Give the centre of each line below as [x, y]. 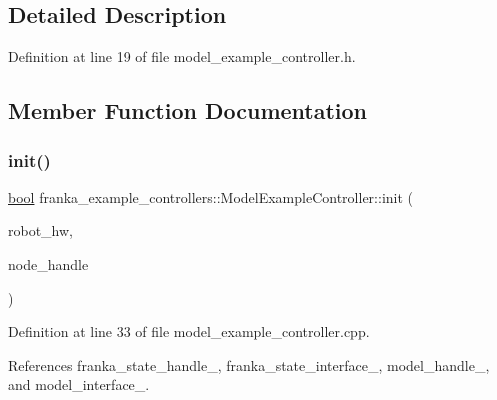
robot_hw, [41, 230]
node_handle [48, 263]
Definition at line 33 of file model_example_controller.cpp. [189, 331]
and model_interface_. [79, 384]
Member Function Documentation [188, 110]
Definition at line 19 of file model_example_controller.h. [182, 56]
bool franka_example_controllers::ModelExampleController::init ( [210, 196]
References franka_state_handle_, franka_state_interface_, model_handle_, [249, 364]
